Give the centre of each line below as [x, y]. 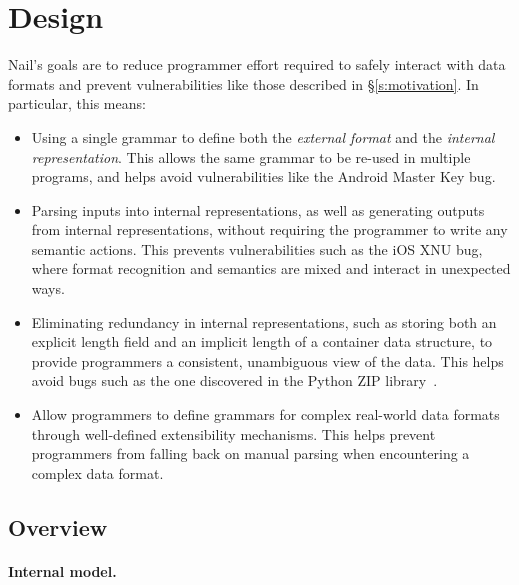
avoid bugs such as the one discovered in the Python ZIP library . [234, 380]
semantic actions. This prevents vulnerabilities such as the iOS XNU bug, [257, 248]
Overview [58, 526]
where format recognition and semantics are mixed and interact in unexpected [271, 268]
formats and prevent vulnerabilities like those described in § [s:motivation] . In [243, 83]
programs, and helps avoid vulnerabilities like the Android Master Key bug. [263, 176]
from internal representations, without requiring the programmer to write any [269, 229]
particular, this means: [77, 103]
